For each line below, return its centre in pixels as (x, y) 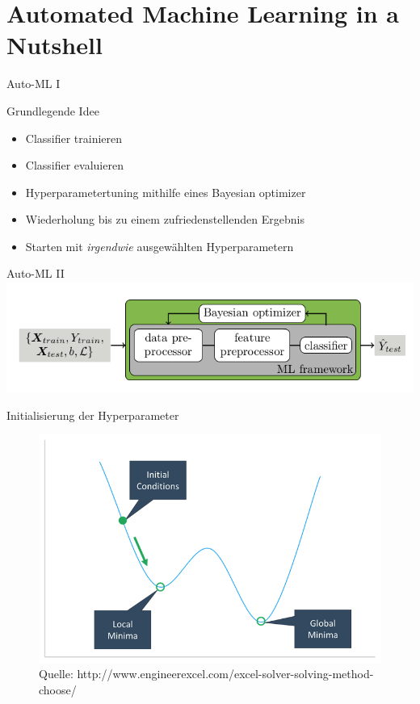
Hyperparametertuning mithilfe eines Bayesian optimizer (166, 192)
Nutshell (55, 45)
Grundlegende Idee (53, 110)
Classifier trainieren (74, 138)
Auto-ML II (36, 273)
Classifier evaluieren (74, 165)
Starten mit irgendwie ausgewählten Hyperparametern (160, 246)
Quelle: (56, 674)
